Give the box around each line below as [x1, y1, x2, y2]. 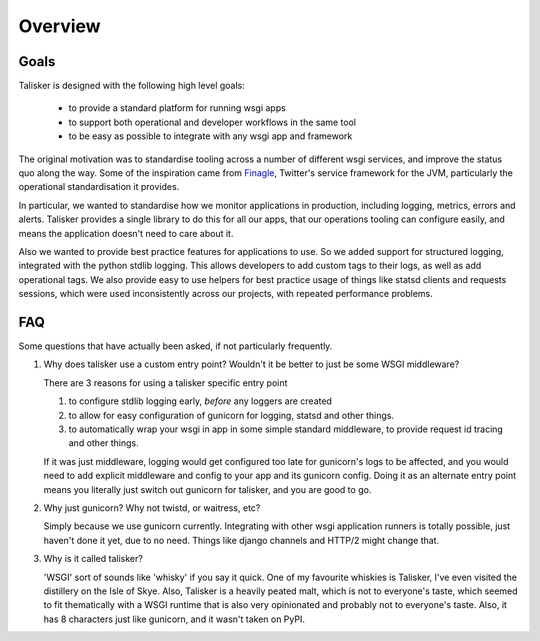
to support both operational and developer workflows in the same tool [68, 116, 357, 128]
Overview [18, 15, 101, 37]
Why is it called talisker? [43, 553, 144, 565]
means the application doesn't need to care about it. [18, 227, 234, 239]
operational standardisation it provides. [18, 181, 180, 193]
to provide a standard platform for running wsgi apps [68, 102, 287, 114]
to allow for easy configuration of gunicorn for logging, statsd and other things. [68, 409, 395, 421]
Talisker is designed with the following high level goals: [18, 80, 245, 92]
